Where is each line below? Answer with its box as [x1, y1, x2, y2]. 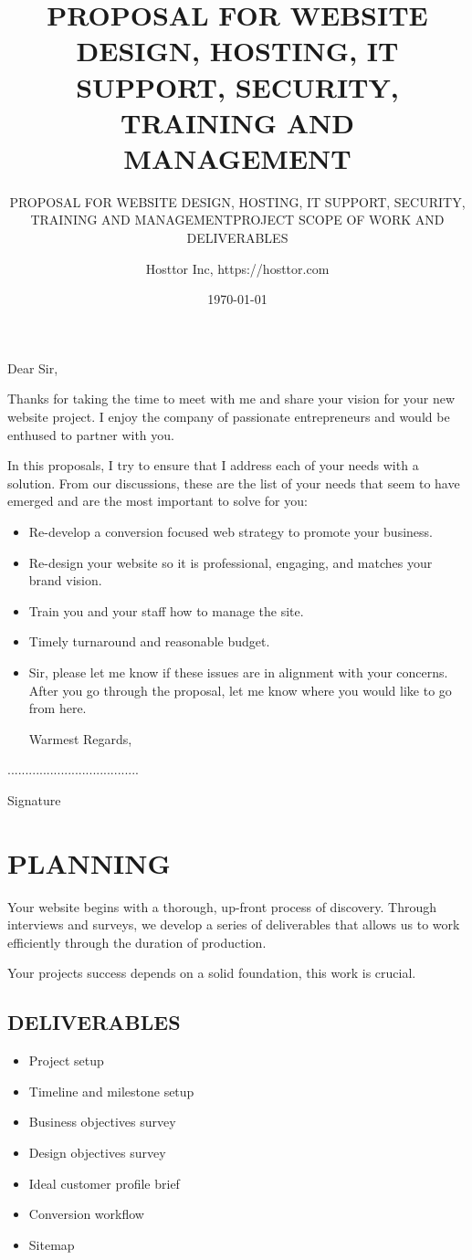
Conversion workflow [28, 1204, 144, 1223]
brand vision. [28, 571, 102, 590]
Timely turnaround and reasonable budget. [28, 632, 270, 651]
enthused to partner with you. [7, 425, 174, 444]
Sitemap [28, 1234, 75, 1254]
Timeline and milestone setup [28, 1081, 194, 1100]
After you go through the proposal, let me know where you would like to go [28, 680, 452, 699]
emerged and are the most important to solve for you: [7, 491, 308, 510]
